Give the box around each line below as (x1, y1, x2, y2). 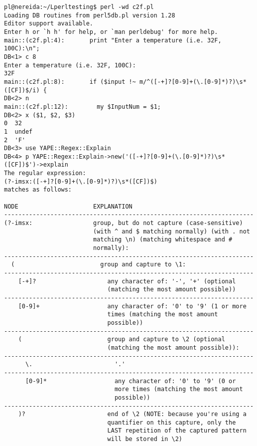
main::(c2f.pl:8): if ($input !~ (4, 78, 136, 85)
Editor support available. (4, 20, 93, 27)
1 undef (4, 128, 33, 135)
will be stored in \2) (107, 436, 182, 443)
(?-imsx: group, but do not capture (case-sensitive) (4, 220, 243, 227)
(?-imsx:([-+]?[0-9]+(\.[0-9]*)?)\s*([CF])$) (4, 178, 157, 185)
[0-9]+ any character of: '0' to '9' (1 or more (18, 302, 247, 310)
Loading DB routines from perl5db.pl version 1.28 (4, 11, 175, 19)
